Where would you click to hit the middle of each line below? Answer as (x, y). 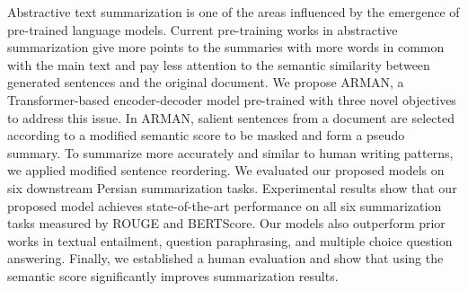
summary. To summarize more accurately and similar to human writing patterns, (230, 152)
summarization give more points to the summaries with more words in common (226, 47)
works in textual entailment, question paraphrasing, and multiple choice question (230, 240)
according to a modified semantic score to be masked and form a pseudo (206, 135)
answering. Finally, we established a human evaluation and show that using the (225, 258)
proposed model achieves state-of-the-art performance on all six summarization (225, 205)
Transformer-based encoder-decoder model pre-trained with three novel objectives (232, 99)
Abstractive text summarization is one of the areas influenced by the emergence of (234, 12)
